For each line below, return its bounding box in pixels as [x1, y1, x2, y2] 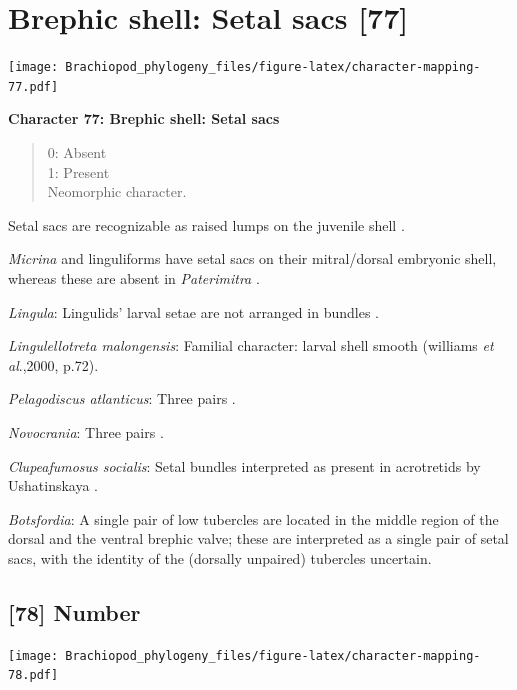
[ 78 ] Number [8, 596, 141, 627]
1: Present [47, 161, 110, 182]
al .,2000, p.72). [8, 354, 99, 375]
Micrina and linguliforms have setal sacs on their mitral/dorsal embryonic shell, [8, 248, 497, 269]
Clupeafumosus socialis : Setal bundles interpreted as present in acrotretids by [8, 455, 481, 476]
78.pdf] [8, 668, 59, 683]
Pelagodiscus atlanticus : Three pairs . [8, 388, 236, 409]
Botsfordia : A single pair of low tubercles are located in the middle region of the [8, 508, 499, 529]
